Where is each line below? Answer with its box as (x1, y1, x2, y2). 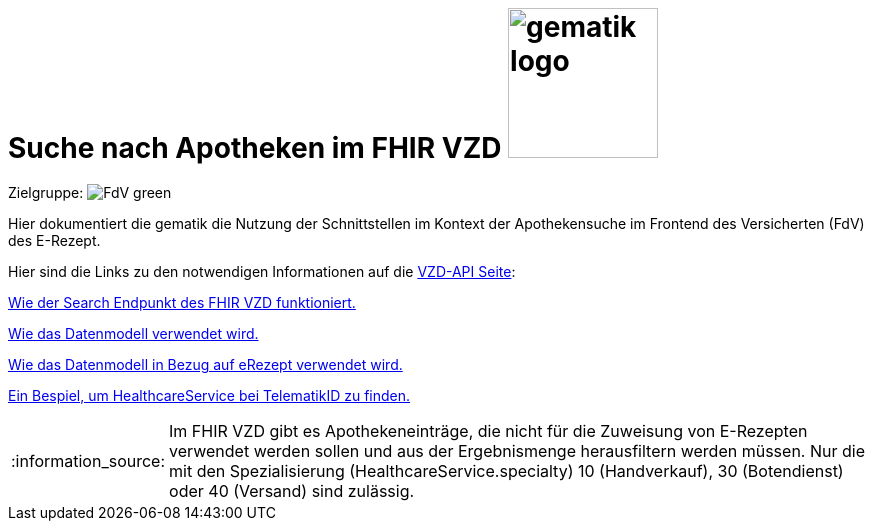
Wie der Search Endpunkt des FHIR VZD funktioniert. (8, 293, 356, 311)
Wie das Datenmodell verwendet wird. (8, 324, 259, 342)
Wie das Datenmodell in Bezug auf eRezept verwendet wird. (8, 355, 403, 373)
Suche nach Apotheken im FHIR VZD (8, 131, 502, 165)
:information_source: (11, 450, 166, 471)
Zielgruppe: (8, 183, 84, 201)
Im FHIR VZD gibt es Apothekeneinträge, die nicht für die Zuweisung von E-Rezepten (169, 420, 808, 441)
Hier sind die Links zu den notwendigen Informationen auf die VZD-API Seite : (8, 262, 516, 280)
